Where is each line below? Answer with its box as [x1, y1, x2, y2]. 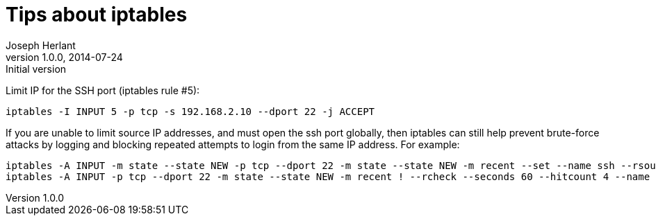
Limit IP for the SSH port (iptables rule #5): [6, 84, 200, 96]
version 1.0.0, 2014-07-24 [6, 51, 123, 63]
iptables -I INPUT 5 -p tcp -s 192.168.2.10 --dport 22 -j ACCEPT [6, 105, 375, 117]
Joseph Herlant [6, 39, 76, 51]
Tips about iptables [6, 3, 188, 26]
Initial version [6, 62, 67, 75]
